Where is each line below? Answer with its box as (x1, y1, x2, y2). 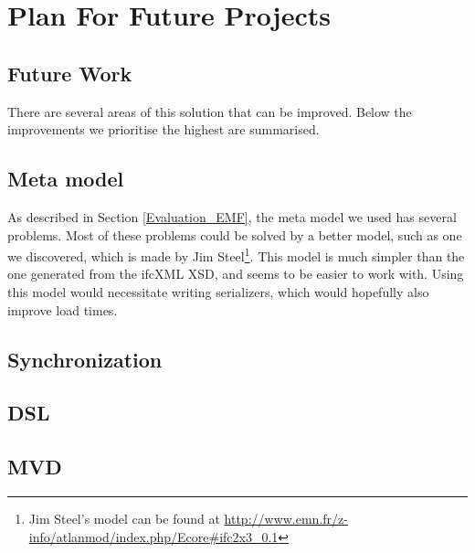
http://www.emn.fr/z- (224, 508, 348, 527)
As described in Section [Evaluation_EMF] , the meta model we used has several (7, 207, 457, 226)
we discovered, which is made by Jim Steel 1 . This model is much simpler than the (7, 244, 465, 265)
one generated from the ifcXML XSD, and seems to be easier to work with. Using (7, 264, 464, 283)
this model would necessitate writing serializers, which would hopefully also (7, 282, 429, 301)
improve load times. (7, 300, 118, 319)
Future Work (7, 58, 132, 87)
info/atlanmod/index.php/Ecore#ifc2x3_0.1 (28, 526, 279, 546)
